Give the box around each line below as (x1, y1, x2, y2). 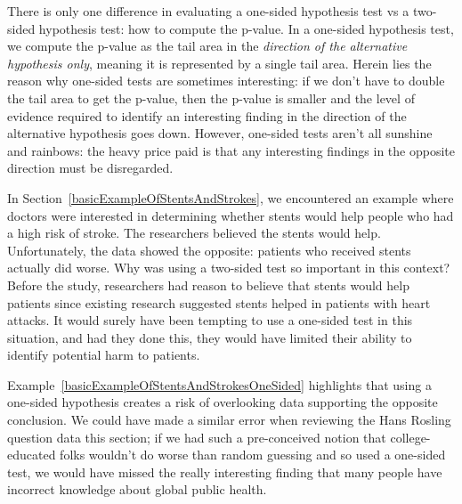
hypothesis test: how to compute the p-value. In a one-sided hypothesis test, (38, 19, 454, 37)
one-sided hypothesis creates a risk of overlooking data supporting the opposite (7, 393, 438, 411)
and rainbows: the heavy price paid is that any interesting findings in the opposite (7, 141, 455, 159)
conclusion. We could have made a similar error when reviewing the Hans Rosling (7, 411, 451, 429)
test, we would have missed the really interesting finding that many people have (7, 462, 442, 481)
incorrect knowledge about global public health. (7, 480, 267, 499)
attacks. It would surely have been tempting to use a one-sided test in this (7, 311, 413, 329)
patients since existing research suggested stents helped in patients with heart (7, 293, 431, 312)
